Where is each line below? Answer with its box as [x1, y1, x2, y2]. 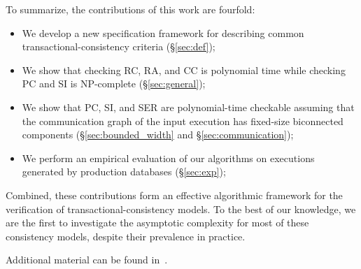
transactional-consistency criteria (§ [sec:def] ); [22, 39, 215, 54]
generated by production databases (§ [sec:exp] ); [22, 164, 226, 179]
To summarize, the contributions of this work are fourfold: [6, 2, 255, 16]
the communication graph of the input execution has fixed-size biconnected [22, 113, 344, 128]
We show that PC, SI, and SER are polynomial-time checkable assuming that [22, 99, 355, 114]
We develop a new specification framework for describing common [22, 25, 304, 40]
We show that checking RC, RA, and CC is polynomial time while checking [22, 62, 346, 77]
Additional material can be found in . [6, 252, 168, 267]
